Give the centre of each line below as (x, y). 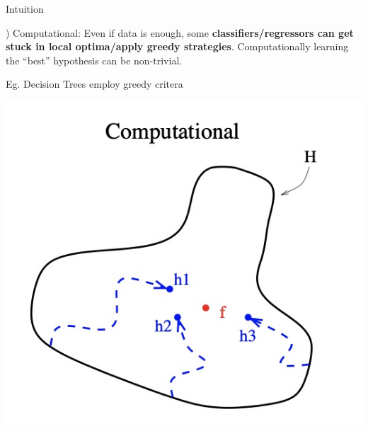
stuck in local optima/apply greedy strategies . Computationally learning (177, 46)
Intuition (25, 8)
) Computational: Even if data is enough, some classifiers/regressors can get (180, 32)
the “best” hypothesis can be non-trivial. (94, 60)
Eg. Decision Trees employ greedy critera (94, 84)
